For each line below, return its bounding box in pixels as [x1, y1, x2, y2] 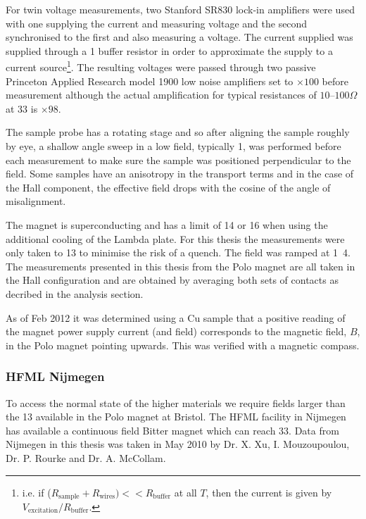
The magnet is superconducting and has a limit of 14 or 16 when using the [6, 217, 328, 232]
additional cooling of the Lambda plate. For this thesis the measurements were [6, 231, 345, 246]
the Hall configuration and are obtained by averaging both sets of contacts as [6, 273, 339, 287]
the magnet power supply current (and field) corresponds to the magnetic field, [6, 324, 347, 339]
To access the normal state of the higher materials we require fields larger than [6, 395, 346, 410]
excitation [27, 507, 58, 515]
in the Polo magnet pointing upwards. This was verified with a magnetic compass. [6, 337, 360, 352]
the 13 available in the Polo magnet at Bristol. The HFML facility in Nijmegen [6, 409, 346, 424]
